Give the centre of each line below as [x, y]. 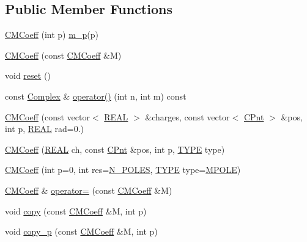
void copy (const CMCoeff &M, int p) [76, 211]
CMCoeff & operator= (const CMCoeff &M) [89, 190]
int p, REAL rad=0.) [44, 129]
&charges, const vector [187, 116]
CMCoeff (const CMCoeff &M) [63, 55]
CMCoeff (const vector [47, 116]
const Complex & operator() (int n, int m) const [96, 96]
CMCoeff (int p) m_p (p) [52, 35]
